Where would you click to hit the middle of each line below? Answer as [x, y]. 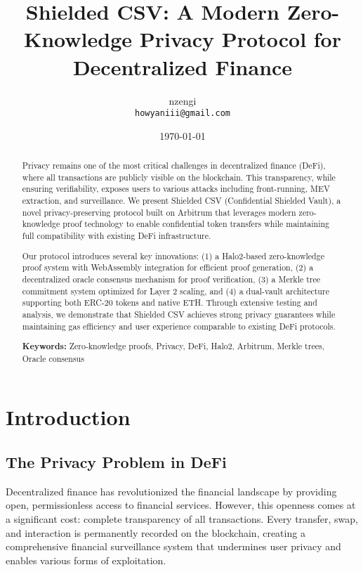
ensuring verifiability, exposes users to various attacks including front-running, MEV [176, 189]
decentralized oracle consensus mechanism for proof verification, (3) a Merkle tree [171, 279]
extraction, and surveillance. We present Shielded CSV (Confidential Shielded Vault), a [181, 201]
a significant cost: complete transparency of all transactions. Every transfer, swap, [182, 519]
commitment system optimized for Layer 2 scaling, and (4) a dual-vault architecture [176, 291]
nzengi [183, 100]
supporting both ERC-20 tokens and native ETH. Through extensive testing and [170, 303]
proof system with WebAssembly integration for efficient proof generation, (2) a [168, 267]
